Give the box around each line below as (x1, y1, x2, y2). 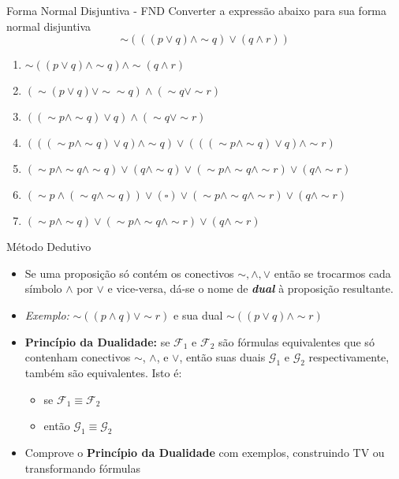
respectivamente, (308, 349, 390, 365)
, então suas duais (179, 349, 266, 365)
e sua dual (173, 306, 223, 323)
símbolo (24, 280, 62, 297)
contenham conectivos (24, 349, 131, 365)
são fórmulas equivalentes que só (218, 333, 375, 350)
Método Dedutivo (6, 238, 91, 255)
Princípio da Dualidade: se (24, 333, 170, 350)
